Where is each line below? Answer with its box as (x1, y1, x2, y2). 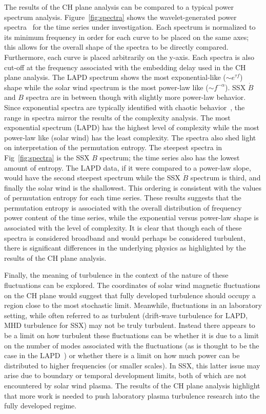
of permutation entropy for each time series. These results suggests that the (4, 192, 241, 203)
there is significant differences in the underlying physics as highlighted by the (4, 242, 246, 253)
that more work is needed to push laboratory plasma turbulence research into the (4, 390, 260, 401)
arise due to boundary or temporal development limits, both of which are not (4, 370, 247, 381)
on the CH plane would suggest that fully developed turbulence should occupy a (4, 289, 256, 300)
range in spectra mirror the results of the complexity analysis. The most (4, 112, 231, 122)
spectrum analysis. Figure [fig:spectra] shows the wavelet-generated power (4, 11, 237, 22)
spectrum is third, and (190, 172, 261, 183)
